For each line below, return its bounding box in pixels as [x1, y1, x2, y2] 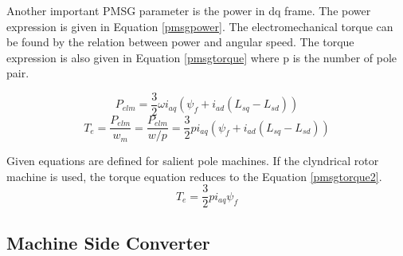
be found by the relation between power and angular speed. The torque [6, 33, 354, 50]
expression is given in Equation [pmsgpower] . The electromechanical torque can [6, 18, 393, 34]
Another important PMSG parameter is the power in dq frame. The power [6, 2, 371, 18]
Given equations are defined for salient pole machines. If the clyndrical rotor [6, 152, 379, 169]
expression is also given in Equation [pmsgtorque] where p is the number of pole [6, 49, 397, 65]
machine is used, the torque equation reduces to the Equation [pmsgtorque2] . [6, 167, 382, 184]
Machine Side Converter [6, 230, 210, 254]
